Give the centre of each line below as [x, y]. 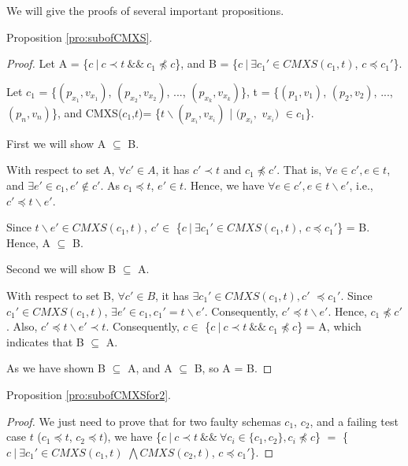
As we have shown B [56, 368]
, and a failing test [354, 421]
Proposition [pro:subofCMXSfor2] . [89, 394]
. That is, [299, 170]
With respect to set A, [61, 170]
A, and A [150, 368]
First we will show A [56, 143]
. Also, [22, 326]
